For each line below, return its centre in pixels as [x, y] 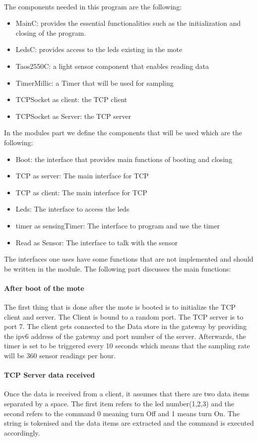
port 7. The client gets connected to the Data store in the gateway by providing [125, 326]
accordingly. [22, 432]
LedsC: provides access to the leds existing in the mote [99, 49]
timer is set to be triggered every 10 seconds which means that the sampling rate [127, 346]
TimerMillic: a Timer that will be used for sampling [95, 83]
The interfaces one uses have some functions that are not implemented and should [129, 259]
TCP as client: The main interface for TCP [81, 192]
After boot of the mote [44, 288]
